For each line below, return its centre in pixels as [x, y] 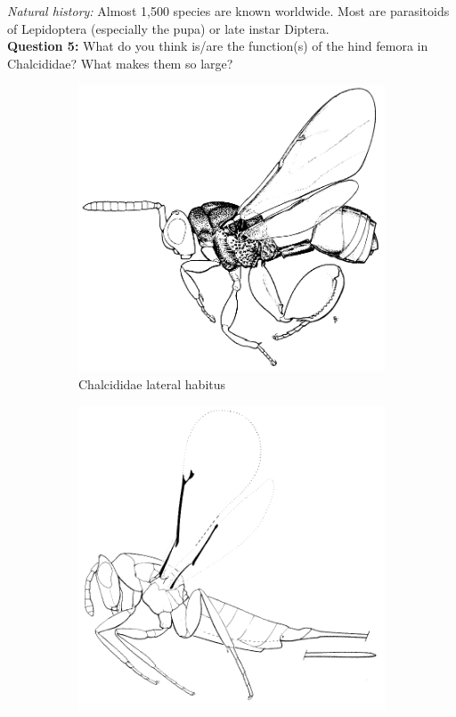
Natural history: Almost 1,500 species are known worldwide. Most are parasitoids [228, 11]
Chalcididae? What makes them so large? [120, 63]
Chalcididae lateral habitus [152, 384]
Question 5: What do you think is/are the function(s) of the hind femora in [218, 46]
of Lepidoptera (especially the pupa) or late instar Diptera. [168, 28]
